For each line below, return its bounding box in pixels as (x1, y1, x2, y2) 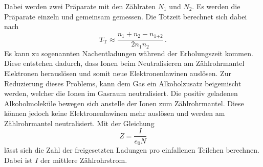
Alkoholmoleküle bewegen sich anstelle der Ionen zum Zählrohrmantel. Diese (4, 98, 244, 108)
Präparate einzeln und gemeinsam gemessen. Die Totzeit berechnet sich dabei (4, 11, 247, 21)
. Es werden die (192, 1, 240, 11)
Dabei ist (4, 154, 33, 165)
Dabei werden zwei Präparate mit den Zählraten (4, 1, 156, 11)
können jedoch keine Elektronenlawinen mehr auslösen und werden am (4, 108, 225, 118)
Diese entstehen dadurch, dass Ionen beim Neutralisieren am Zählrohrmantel (4, 58, 245, 68)
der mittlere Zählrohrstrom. (40, 154, 127, 165)
